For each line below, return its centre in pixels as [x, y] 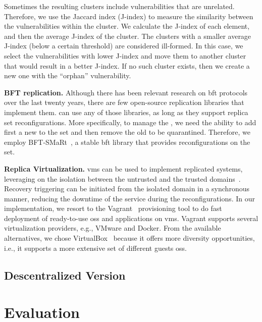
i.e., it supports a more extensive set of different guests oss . [95, 248]
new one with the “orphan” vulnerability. [68, 75]
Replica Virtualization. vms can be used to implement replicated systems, [123, 168]
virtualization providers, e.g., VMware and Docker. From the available [113, 228]
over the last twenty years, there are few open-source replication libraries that [124, 102]
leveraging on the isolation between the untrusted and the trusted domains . [122, 178]
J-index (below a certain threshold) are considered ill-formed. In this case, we [124, 46]
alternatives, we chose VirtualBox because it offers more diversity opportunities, [129, 238]
